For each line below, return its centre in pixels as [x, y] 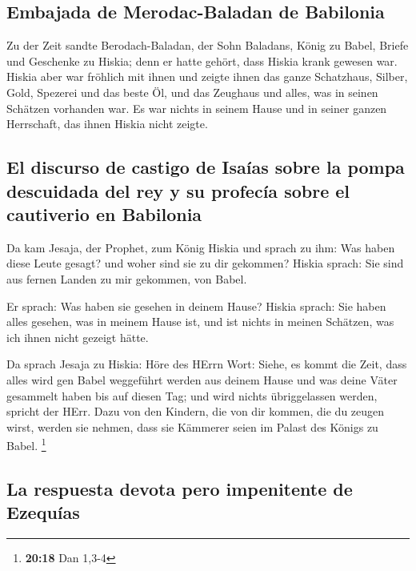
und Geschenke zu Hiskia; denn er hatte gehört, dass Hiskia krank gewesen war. [202, 60]
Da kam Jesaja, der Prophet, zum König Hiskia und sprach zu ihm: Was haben [201, 247]
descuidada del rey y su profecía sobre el [178, 190]
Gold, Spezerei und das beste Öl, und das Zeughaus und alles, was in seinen [192, 92]
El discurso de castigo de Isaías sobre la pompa [206, 167]
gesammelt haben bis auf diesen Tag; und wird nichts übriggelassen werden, [192, 395]
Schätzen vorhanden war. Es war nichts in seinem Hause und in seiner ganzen [197, 108]
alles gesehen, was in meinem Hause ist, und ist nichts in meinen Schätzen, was [200, 322]
